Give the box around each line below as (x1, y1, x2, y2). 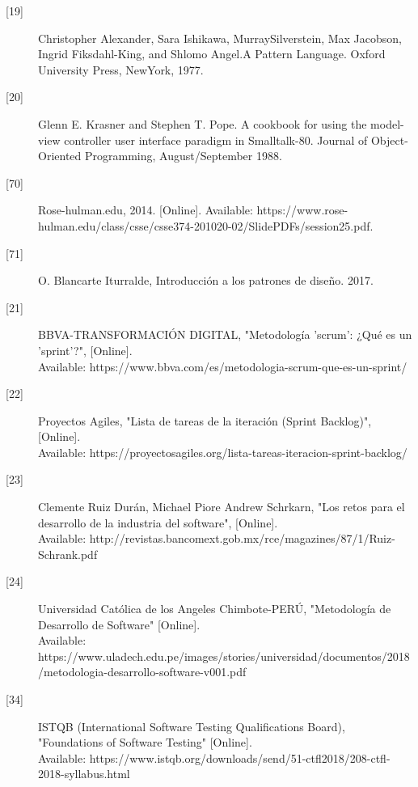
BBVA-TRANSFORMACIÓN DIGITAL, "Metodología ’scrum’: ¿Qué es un (38, 326, 412, 343)
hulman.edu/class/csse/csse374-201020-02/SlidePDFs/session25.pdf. (38, 217, 374, 234)
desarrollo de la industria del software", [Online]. (38, 514, 278, 531)
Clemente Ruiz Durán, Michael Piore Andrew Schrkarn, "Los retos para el (38, 498, 405, 515)
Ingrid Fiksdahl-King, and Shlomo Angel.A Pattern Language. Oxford (38, 45, 386, 62)
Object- (370, 131, 408, 148)
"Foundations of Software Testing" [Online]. (38, 734, 252, 751)
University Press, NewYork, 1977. (38, 61, 204, 78)
